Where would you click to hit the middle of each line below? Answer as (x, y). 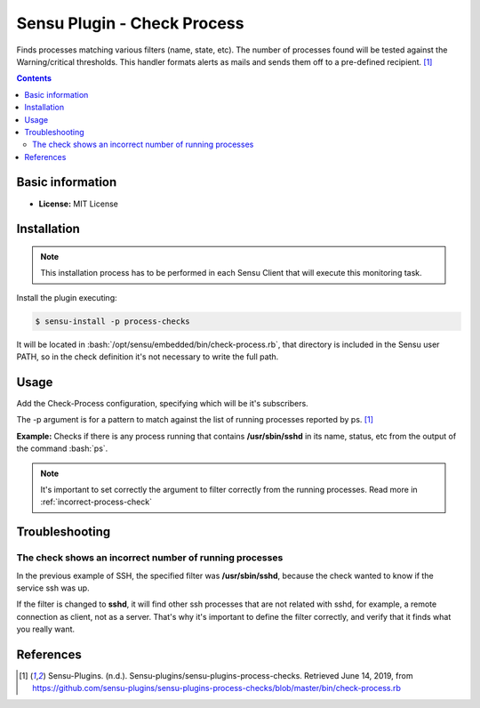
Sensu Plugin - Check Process (130, 23)
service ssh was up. (53, 588)
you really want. (46, 629)
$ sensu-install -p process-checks (112, 321)
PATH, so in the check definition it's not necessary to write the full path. (148, 357)
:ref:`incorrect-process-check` (96, 502)
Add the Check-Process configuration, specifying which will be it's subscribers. (162, 404)
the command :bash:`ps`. (62, 448)
